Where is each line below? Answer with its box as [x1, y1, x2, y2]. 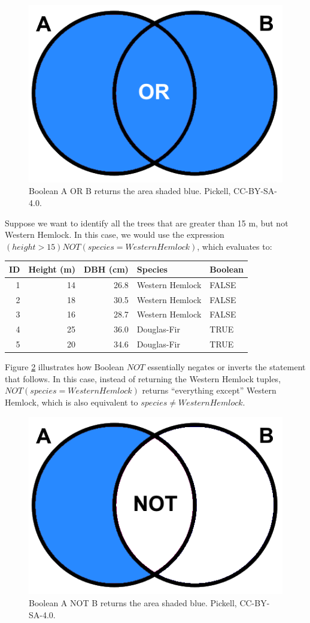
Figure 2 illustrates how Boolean [5, 361, 124, 373]
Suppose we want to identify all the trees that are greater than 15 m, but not [5, 216, 288, 229]
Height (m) [28, 262, 75, 275]
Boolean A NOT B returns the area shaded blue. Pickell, [29, 596, 237, 609]
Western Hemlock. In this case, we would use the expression [5, 228, 224, 241]
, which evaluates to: [197, 240, 272, 252]
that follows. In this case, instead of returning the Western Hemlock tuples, [5, 372, 281, 385]
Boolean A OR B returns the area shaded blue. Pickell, [29, 185, 231, 197]
